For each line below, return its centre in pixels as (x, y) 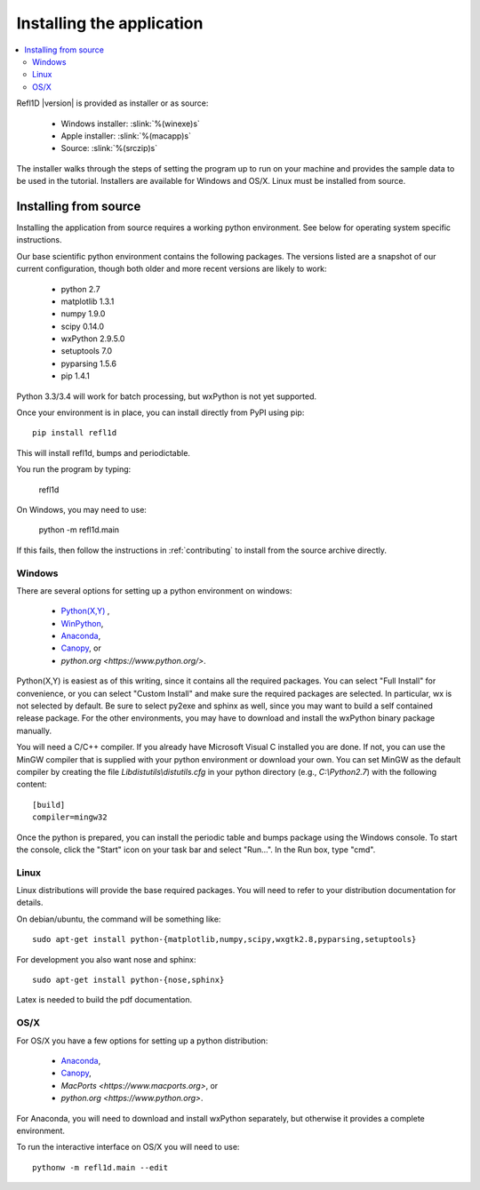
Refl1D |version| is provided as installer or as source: (112, 103)
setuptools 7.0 (87, 351)
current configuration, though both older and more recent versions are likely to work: (172, 269)
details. (30, 903)
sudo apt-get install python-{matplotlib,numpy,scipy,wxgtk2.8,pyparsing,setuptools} (224, 939)
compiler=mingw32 (70, 817)
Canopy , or (81, 648)
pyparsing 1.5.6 (89, 363)
